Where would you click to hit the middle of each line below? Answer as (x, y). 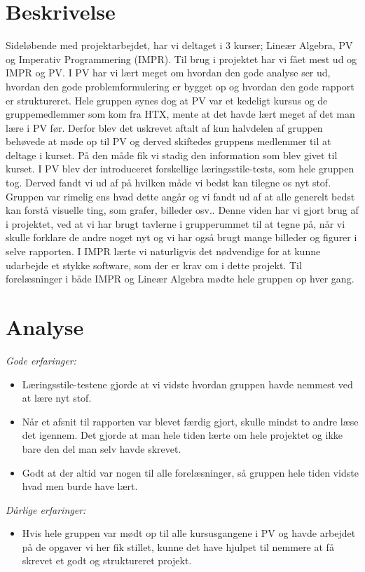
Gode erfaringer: (41, 360)
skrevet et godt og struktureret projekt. (107, 560)
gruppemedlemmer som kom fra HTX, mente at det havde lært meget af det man (180, 114)
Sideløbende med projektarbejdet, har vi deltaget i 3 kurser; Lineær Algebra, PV (179, 45)
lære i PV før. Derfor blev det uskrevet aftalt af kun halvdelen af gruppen (164, 127)
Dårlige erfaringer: (46, 509)
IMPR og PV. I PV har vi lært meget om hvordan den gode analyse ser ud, (168, 73)
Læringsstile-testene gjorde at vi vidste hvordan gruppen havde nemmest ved (187, 384)
